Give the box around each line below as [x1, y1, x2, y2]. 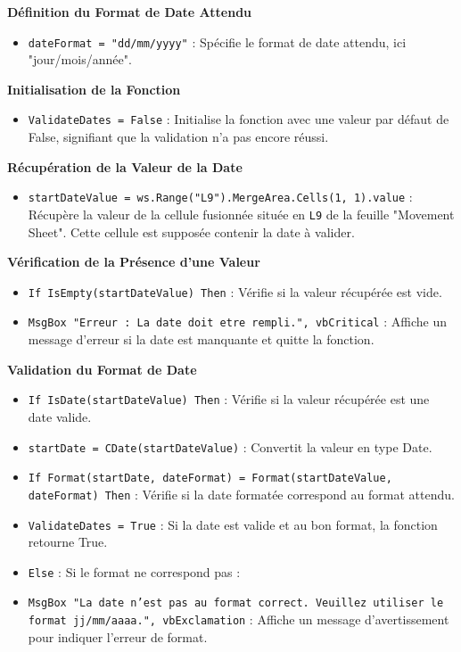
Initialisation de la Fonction [7, 79, 181, 98]
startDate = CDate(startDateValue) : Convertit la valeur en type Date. [28, 437, 432, 456]
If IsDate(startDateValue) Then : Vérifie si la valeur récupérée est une [28, 390, 430, 409]
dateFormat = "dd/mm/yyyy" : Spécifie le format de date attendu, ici [28, 32, 407, 51]
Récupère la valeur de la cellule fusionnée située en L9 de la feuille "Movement [28, 204, 455, 223]
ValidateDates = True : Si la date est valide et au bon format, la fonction [28, 515, 438, 533]
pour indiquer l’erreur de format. [28, 627, 208, 646]
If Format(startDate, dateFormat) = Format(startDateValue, [28, 472, 392, 485]
